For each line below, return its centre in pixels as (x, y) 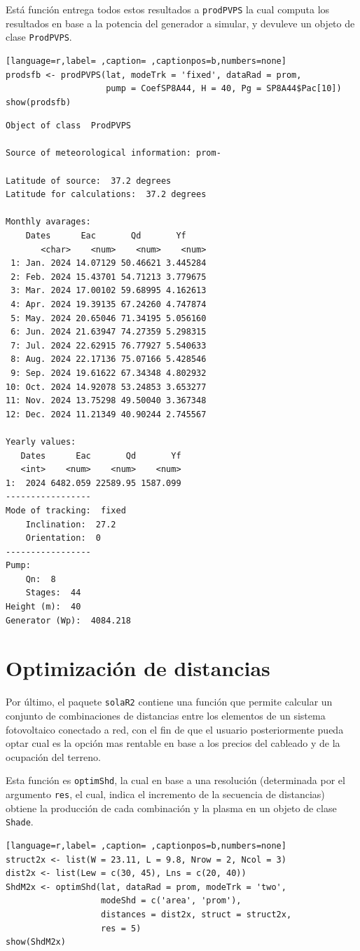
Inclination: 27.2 (71, 524)
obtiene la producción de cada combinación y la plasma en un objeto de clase (171, 808)
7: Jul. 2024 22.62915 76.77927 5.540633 (109, 345)
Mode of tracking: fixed (66, 510)
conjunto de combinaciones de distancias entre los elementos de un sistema (166, 716)
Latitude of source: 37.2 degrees (89, 181)
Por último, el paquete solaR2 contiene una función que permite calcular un (169, 702)
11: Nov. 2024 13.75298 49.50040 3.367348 (106, 401)
